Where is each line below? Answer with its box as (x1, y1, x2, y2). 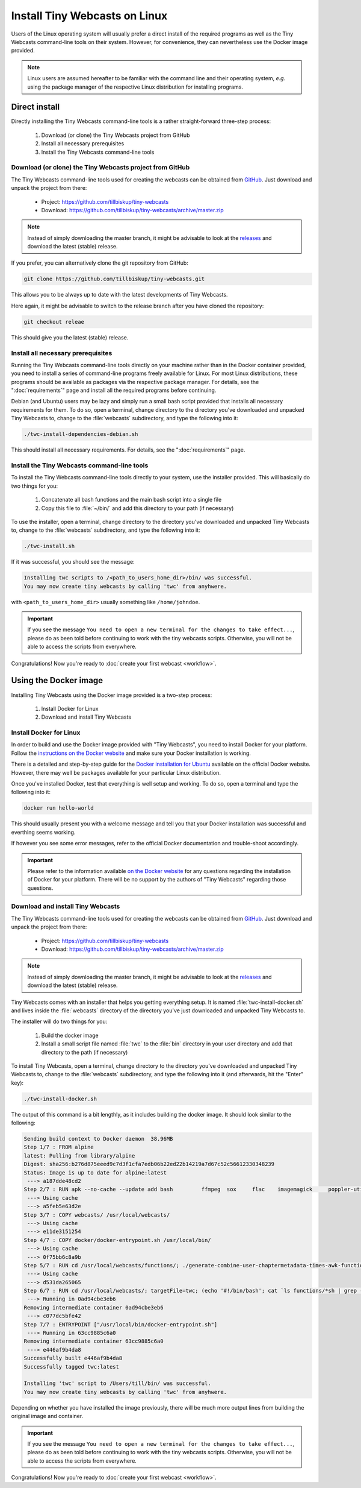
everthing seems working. (11, 828, 76, 836)
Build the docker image (41, 1032, 99, 1039)
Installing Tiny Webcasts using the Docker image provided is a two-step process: (11, 691, 212, 699)
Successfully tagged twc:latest (23, 1363, 120, 1370)
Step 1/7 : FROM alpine (23, 1144, 94, 1151)
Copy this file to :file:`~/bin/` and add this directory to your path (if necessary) (41, 504, 234, 512)
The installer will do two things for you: (11, 1018, 108, 1025)
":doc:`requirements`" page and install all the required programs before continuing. (11, 386, 217, 394)
